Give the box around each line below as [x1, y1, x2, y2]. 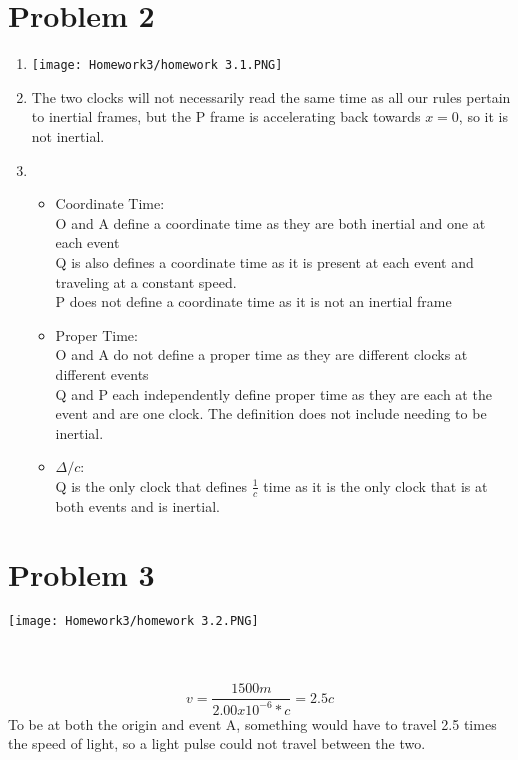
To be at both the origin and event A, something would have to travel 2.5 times [8, 713, 497, 734]
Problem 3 [8, 554, 155, 595]
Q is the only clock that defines [55, 475, 248, 496]
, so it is [458, 106, 508, 127]
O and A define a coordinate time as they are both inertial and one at [55, 212, 486, 233]
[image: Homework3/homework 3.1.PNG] [31, 58, 283, 73]
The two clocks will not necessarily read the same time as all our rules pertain [31, 86, 511, 107]
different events [55, 363, 149, 384]
